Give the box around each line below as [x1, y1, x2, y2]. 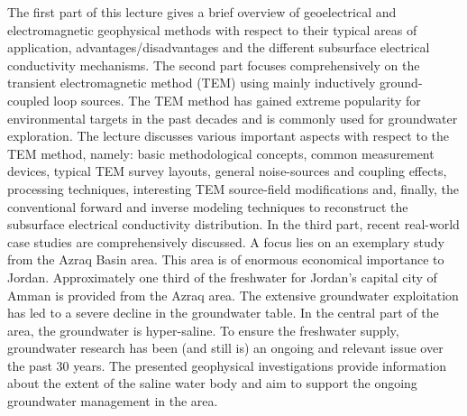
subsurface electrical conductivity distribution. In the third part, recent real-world [7, 215, 460, 234]
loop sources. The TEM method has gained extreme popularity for [53, 90, 421, 109]
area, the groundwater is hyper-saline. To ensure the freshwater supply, [7, 320, 399, 339]
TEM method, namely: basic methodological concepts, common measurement [7, 143, 435, 162]
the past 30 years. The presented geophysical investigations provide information [7, 356, 447, 374]
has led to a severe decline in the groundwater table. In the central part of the [7, 303, 439, 322]
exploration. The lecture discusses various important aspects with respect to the [7, 126, 449, 145]
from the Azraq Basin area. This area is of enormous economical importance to [7, 250, 444, 269]
